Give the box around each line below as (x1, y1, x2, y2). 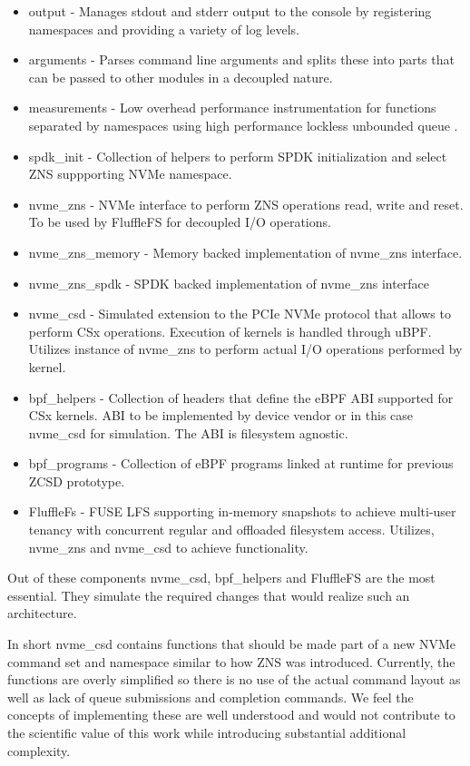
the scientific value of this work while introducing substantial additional (7, 723, 406, 741)
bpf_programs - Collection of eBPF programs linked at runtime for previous (28, 454, 454, 473)
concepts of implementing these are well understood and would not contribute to (7, 705, 455, 724)
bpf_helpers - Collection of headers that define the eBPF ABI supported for (28, 388, 454, 407)
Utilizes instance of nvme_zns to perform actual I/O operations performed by (28, 339, 463, 358)
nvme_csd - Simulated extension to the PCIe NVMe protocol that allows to (28, 304, 451, 323)
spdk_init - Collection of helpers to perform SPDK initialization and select (28, 146, 447, 165)
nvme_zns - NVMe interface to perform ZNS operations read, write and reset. (28, 194, 464, 213)
